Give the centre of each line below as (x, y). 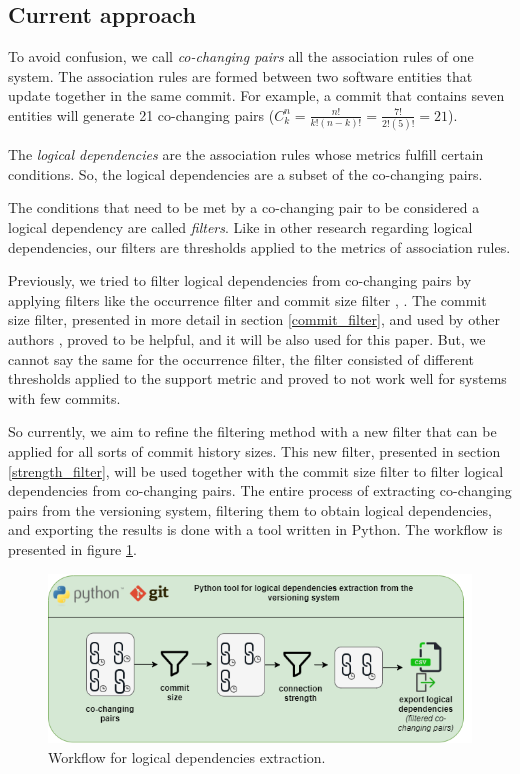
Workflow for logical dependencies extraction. (187, 756)
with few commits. (64, 397)
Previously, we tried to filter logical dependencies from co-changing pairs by (240, 280)
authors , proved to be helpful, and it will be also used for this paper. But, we (247, 339)
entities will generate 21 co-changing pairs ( (141, 114)
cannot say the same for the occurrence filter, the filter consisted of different (241, 358)
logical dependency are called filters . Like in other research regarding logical (240, 227)
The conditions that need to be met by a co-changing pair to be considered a (244, 207)
